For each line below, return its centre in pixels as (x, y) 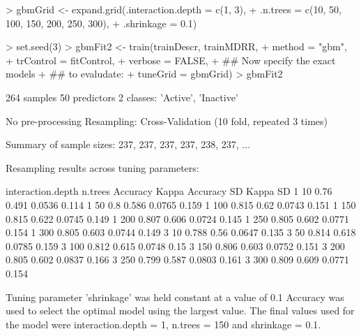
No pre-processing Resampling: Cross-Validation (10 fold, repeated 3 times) (167, 120)
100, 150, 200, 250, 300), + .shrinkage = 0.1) (101, 23)
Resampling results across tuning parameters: (102, 167)
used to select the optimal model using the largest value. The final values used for (180, 311)
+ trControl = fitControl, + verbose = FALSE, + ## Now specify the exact (171, 60)
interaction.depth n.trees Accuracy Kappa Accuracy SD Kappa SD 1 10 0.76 (169, 191)
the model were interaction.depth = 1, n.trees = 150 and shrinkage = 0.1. (163, 324)
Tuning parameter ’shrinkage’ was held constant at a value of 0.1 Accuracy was (175, 297)
